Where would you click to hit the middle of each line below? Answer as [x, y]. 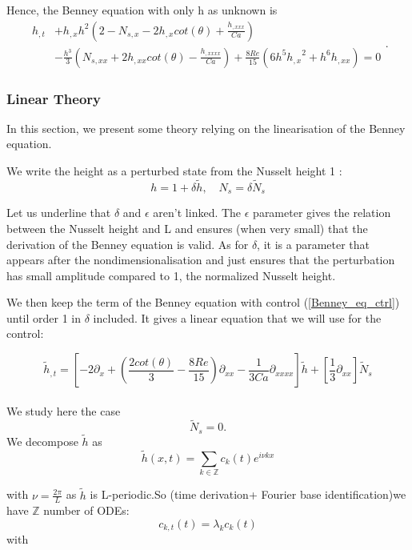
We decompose [42, 442]
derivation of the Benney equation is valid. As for [128, 244]
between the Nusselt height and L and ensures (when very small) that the [187, 228]
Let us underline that [59, 213]
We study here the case [64, 410]
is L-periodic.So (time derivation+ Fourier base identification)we [248, 494]
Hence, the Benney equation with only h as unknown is [142, 10]
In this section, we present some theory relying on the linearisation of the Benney [206, 128]
